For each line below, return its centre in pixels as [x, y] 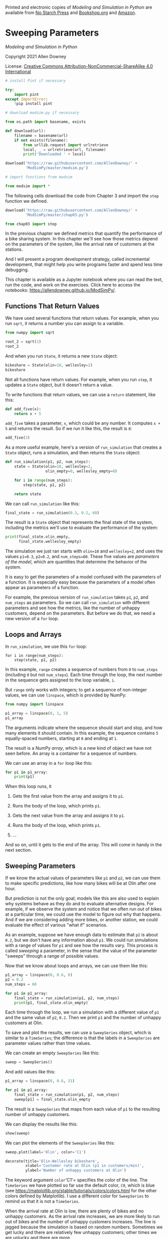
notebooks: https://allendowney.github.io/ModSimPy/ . [60, 290]
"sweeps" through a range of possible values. [52, 956]
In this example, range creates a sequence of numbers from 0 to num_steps [81, 669]
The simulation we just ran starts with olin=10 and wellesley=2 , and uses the [84, 551]
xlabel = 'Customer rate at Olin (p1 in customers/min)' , [84, 1166]
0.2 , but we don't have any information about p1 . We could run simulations [82, 940]
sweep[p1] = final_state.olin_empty [52, 1099]
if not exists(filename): [41, 140]
